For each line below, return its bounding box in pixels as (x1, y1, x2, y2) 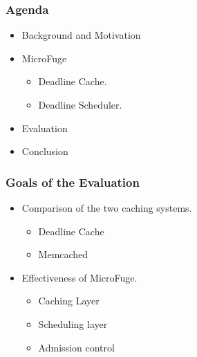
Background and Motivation (21, 28, 141, 42)
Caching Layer (38, 293, 100, 308)
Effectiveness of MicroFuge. (21, 270, 138, 284)
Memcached (38, 247, 88, 262)
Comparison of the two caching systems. (21, 201, 192, 214)
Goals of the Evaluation (6, 173, 140, 190)
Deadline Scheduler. (38, 98, 122, 111)
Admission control (38, 340, 115, 354)
